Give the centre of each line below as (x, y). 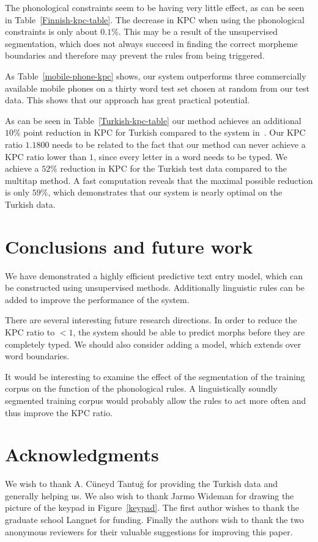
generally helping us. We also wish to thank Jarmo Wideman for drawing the (150, 495)
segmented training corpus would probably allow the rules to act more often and (156, 400)
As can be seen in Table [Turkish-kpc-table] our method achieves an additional (153, 120)
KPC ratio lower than (46, 156)
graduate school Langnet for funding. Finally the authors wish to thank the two (154, 520)
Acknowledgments (82, 454)
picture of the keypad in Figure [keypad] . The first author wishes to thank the (152, 507)
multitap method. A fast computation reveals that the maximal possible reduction (159, 180)
